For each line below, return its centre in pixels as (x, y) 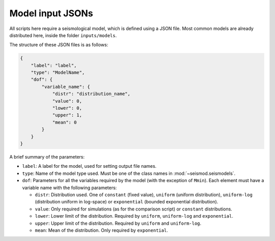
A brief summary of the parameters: (47, 157)
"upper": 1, (67, 115)
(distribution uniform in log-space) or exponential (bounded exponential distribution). (127, 202)
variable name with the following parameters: (70, 188)
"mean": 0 (64, 122)
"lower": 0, (67, 108)
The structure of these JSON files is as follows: (59, 45)
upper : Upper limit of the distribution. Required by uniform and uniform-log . (118, 223)
